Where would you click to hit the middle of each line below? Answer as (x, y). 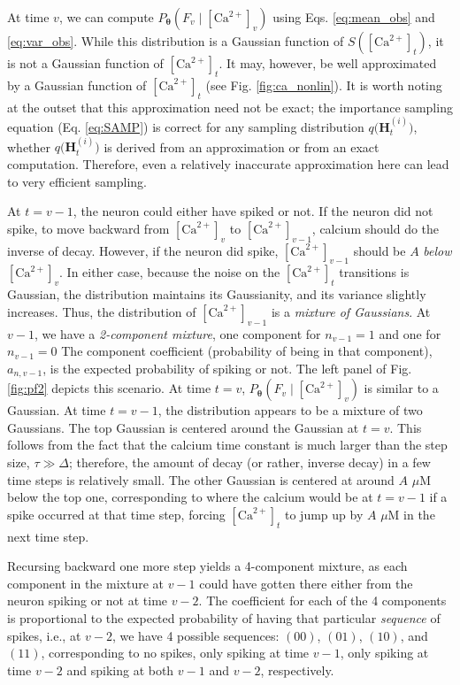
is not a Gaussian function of (85, 63)
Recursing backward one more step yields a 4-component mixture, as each (207, 566)
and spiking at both (120, 670)
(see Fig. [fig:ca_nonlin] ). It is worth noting (324, 85)
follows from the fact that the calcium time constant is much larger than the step (227, 445)
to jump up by (324, 514)
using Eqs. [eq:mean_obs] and (354, 17)
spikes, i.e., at (44, 635)
